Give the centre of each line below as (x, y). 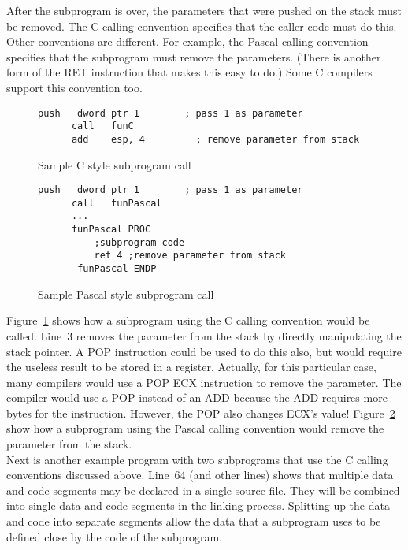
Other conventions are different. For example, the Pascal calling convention (187, 41)
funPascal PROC (111, 230)
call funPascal (117, 203)
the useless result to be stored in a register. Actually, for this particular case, (191, 367)
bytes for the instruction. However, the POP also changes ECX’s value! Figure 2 (201, 412)
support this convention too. (74, 87)
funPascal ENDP (117, 269)
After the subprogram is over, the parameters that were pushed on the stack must (204, 10)
